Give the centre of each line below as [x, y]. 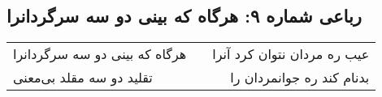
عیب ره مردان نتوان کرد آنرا [291, 54]
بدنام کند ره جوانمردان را [300, 78]
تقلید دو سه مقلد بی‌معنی [83, 78]
